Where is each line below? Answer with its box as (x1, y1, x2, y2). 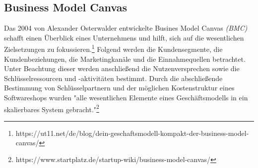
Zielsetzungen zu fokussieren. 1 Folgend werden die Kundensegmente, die (4, 42, 223, 54)
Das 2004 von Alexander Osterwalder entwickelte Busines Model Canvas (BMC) (4, 23, 248, 33)
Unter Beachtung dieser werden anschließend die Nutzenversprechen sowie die (4, 63, 240, 74)
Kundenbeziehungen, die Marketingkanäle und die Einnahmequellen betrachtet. (4, 53, 246, 64)
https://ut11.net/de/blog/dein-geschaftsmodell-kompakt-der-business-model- (15, 127, 249, 138)
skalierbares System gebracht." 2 (4, 102, 99, 114)
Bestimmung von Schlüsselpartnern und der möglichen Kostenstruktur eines (4, 83, 235, 93)
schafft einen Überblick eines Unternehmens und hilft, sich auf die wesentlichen (4, 32, 244, 42)
